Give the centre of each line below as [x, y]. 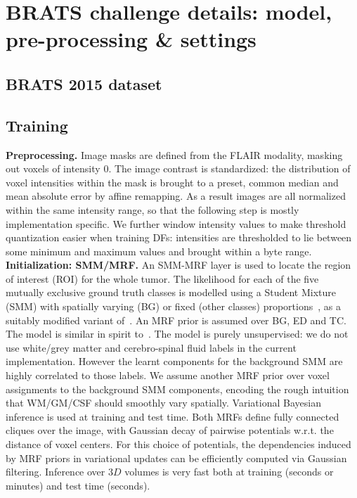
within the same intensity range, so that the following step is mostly [152, 209]
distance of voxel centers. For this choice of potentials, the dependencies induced [178, 444]
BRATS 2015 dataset [84, 83]
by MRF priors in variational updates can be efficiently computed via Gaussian [176, 458]
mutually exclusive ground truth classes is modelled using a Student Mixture [171, 292]
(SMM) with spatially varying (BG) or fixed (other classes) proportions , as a [173, 306]
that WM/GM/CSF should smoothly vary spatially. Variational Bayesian [163, 403]
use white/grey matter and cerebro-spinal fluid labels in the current [151, 347]
